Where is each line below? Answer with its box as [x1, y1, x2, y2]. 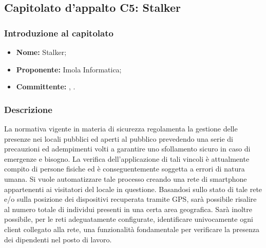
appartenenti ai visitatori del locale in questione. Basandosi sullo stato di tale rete [4, 183, 262, 194]
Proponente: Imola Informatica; [16, 64, 122, 74]
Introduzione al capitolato [4, 26, 113, 39]
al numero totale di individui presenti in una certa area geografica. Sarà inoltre [4, 203, 252, 214]
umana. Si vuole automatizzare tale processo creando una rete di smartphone [4, 173, 247, 184]
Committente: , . [16, 81, 75, 92]
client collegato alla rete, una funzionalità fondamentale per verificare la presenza [4, 223, 259, 234]
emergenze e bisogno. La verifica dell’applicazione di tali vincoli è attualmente [4, 153, 250, 164]
